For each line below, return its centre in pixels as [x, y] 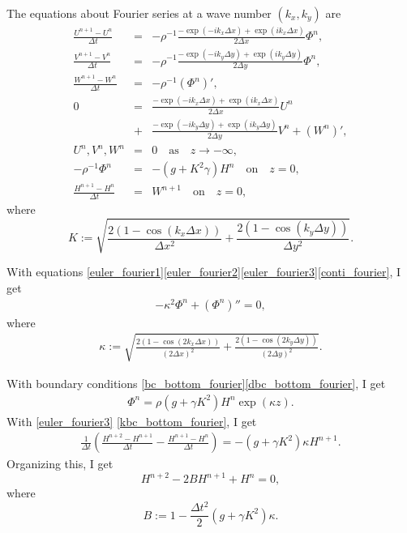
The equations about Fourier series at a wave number [139, 13]
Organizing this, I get [60, 464]
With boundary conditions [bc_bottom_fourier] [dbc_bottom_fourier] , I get [196, 383]
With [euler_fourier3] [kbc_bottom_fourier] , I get [132, 421]
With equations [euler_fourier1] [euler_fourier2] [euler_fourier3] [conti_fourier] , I [204, 272]
